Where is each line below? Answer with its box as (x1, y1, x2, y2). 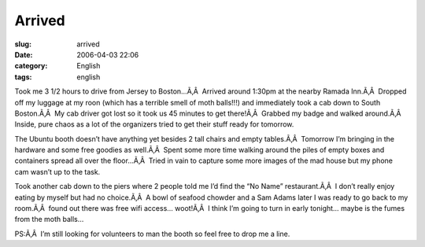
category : (14, 61, 48, 71)
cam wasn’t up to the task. (14, 167, 101, 176)
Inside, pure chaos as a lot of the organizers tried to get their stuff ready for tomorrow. (14, 120, 294, 129)
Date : (14, 50, 33, 59)
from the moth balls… (14, 215, 84, 224)
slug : (14, 39, 31, 49)
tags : (14, 72, 32, 82)
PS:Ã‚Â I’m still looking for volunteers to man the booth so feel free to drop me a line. (14, 229, 290, 238)
